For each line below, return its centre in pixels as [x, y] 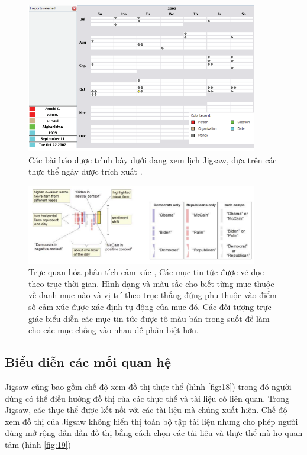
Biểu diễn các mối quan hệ [88, 362]
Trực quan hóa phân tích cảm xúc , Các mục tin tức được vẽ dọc [146, 272]
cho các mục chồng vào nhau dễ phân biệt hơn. [114, 330]
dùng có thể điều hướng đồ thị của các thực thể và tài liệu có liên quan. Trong [147, 398]
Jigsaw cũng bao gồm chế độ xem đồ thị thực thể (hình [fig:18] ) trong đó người [148, 387]
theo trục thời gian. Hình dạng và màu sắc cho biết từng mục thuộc [151, 283]
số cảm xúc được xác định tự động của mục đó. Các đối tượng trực [150, 307]
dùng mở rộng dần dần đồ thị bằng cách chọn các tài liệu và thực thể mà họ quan [154, 433]
